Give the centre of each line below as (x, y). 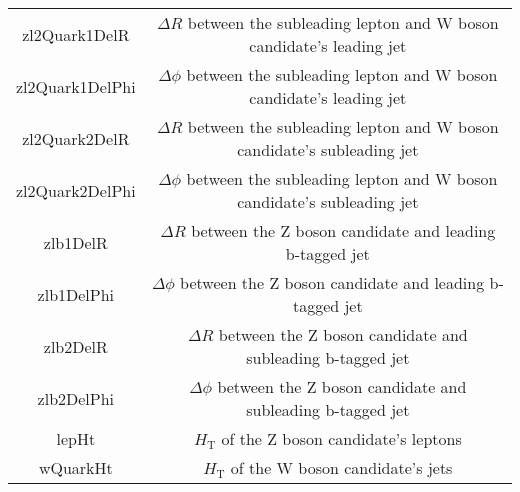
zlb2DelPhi (76, 398)
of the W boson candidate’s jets (341, 467)
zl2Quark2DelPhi (76, 190)
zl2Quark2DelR (76, 138)
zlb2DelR (75, 346)
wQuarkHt (75, 467)
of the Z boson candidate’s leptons (341, 438)
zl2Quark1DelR (76, 34)
